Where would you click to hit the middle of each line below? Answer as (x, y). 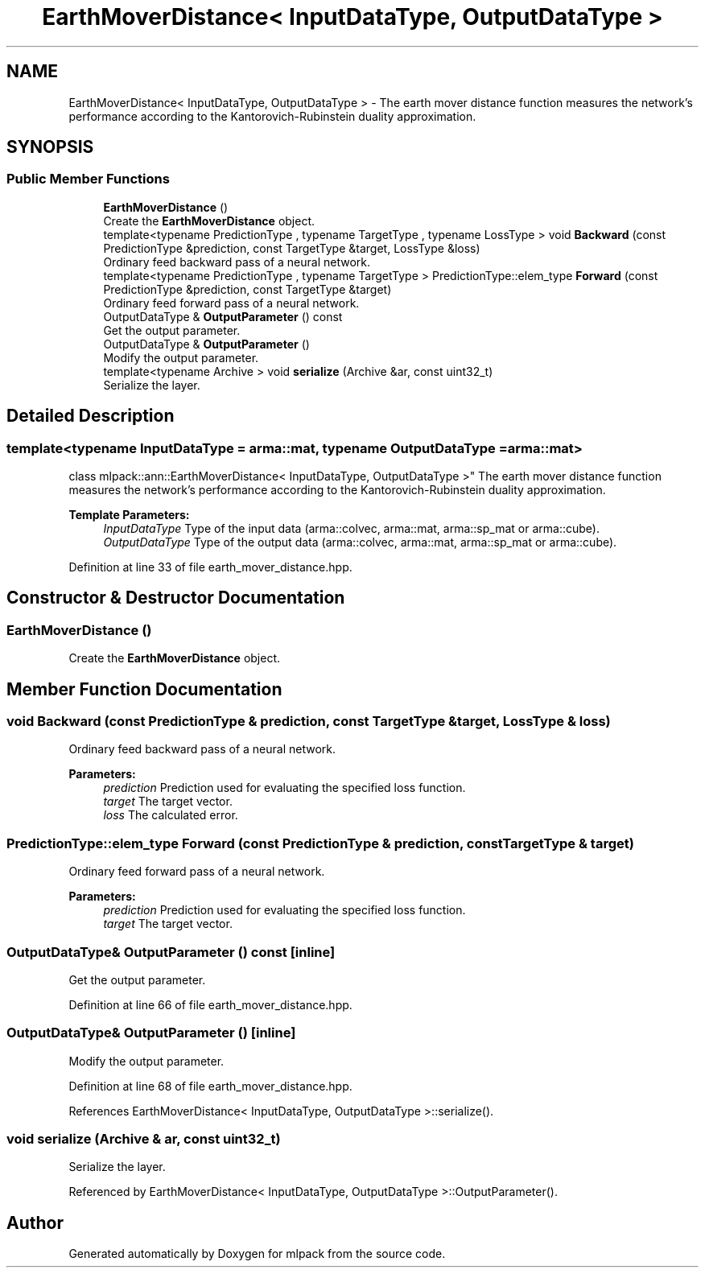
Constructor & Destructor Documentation (176, 598)
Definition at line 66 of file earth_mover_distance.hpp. (210, 1004)
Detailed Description (91, 416)
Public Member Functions (88, 179)
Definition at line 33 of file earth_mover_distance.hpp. (210, 567)
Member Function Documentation (144, 689)
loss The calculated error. (171, 815)
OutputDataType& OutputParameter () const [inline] (171, 952)
